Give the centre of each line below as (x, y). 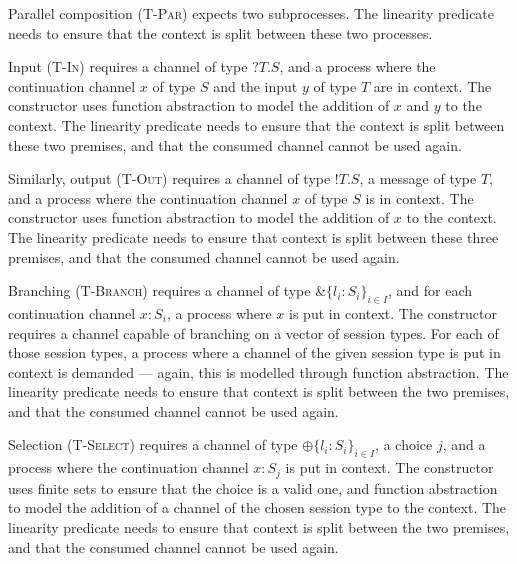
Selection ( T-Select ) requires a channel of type (153, 444)
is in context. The (419, 197)
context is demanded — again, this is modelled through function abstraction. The (258, 371)
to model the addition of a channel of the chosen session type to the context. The (257, 507)
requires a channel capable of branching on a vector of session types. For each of (253, 332)
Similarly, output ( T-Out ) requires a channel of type (169, 178)
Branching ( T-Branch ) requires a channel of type (159, 290)
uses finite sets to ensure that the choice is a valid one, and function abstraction (253, 487)
